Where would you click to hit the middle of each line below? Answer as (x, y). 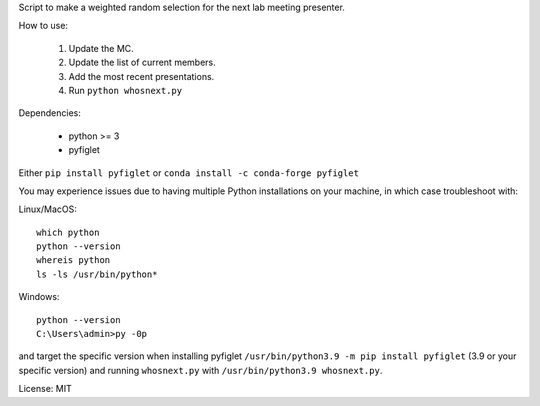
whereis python (73, 260)
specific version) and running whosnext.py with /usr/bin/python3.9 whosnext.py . (200, 370)
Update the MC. (101, 48)
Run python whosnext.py (125, 90)
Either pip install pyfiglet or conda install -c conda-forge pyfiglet (189, 172)
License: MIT (45, 389)
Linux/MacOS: (47, 209)
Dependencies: (50, 113)
